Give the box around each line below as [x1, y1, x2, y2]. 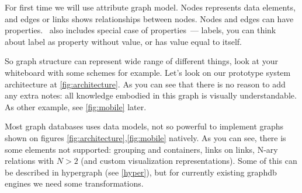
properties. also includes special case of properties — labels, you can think [5, 24, 276, 36]
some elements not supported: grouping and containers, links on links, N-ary [5, 143, 278, 155]
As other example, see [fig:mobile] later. [5, 100, 147, 113]
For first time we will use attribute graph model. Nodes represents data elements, [5, 1, 296, 13]
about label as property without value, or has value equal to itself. [5, 35, 242, 47]
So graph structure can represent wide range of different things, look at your [5, 55, 279, 67]
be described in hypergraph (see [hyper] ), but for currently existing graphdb [5, 166, 277, 178]
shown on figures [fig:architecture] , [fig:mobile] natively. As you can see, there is [5, 131, 286, 143]
